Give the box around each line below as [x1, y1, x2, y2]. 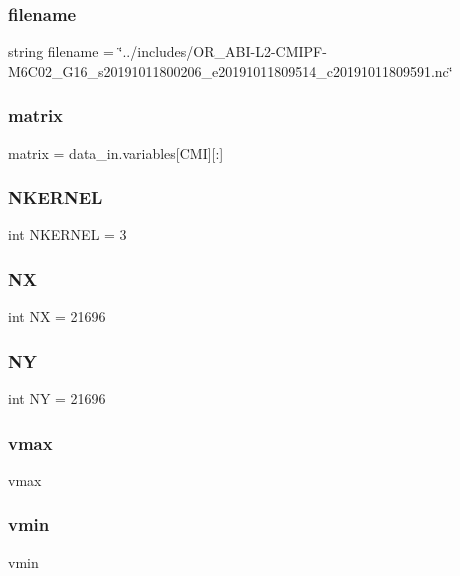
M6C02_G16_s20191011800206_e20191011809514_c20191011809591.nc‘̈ [8, 60, 453, 81]
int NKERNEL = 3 [8, 224, 127, 245]
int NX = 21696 [8, 306, 106, 327]
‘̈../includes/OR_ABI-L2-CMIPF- [118, 41, 327, 62]
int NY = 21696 [8, 388, 106, 409]
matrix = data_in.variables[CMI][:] [8, 142, 224, 163]
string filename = [8, 41, 114, 62]
